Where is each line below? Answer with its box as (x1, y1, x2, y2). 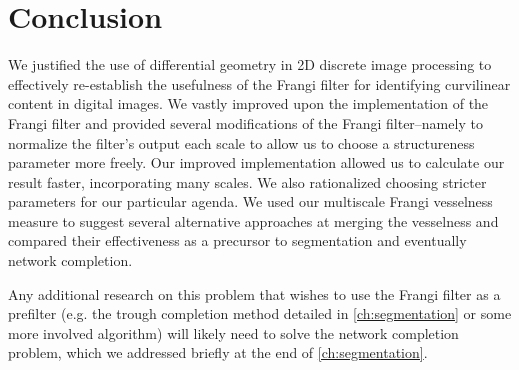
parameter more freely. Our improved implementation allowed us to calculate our (8, 152, 505, 173)
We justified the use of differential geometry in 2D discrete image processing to (8, 54, 492, 75)
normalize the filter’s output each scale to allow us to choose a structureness (8, 132, 475, 153)
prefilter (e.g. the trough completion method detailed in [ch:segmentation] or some (8, 303, 512, 324)
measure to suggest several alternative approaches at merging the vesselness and (8, 210, 499, 231)
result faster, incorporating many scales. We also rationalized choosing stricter (8, 171, 487, 192)
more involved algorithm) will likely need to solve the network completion (8, 322, 459, 343)
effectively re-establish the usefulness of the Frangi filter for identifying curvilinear (8, 73, 511, 94)
